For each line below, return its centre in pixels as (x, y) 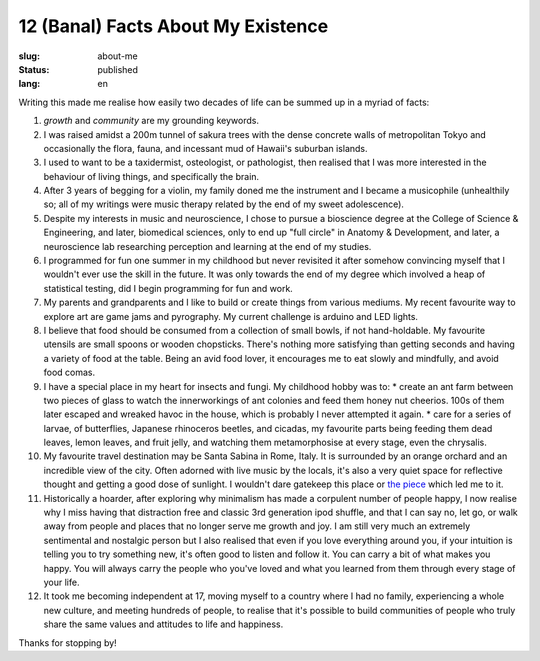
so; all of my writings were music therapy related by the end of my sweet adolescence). (224, 204)
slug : (29, 56)
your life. (61, 582)
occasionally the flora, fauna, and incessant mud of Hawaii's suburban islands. (206, 148)
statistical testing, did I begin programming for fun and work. (168, 288)
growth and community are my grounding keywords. (151, 121)
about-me (118, 56)
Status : (34, 69)
